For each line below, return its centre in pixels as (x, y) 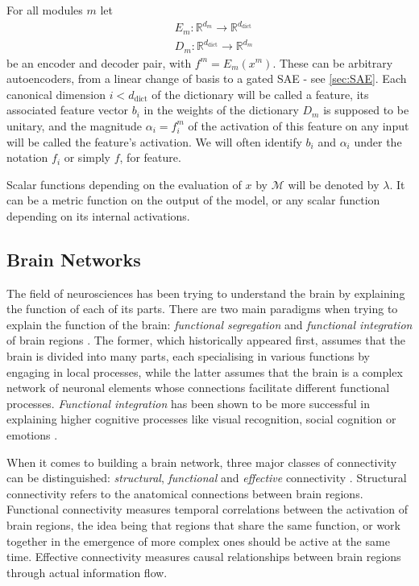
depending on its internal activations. (98, 215)
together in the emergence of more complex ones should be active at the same (198, 541)
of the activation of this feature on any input (299, 125)
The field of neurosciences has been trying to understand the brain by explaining (206, 293)
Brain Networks (74, 259)
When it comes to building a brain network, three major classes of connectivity (202, 462)
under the (378, 141)
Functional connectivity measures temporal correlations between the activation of (207, 509)
